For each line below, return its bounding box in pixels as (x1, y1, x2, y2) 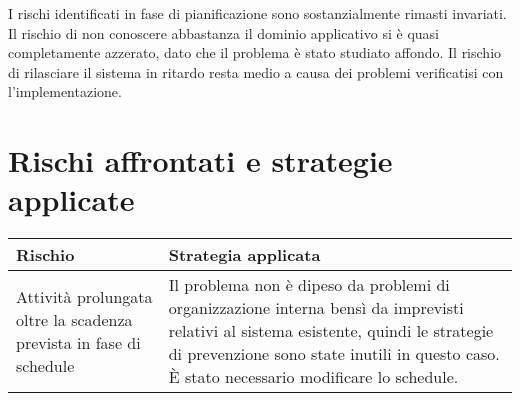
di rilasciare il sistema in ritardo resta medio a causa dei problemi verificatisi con (8, 61, 504, 82)
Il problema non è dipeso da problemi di (168, 273, 450, 297)
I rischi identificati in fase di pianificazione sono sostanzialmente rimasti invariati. (8, 3, 507, 23)
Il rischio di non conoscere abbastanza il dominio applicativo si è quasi (8, 22, 439, 43)
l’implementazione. (8, 81, 122, 102)
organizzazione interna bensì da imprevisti (168, 296, 464, 320)
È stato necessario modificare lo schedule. (168, 365, 459, 389)
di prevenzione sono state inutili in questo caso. (168, 342, 500, 366)
